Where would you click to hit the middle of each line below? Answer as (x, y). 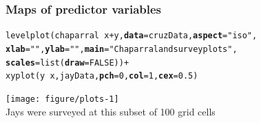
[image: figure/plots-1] (62, 99)
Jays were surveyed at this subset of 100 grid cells (111, 111)
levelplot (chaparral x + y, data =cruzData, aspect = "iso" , (132, 36)
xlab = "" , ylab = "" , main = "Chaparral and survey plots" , (122, 49)
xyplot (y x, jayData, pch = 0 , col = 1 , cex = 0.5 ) (102, 76)
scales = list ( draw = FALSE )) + (67, 63)
